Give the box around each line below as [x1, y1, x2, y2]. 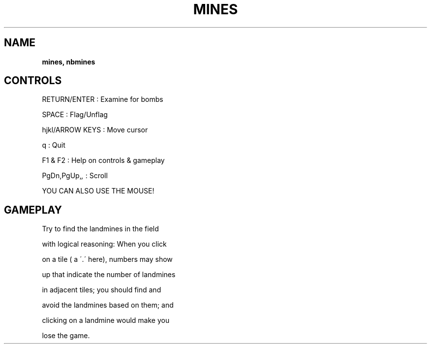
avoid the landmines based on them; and [42, 301, 174, 310]
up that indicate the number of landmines [42, 270, 176, 279]
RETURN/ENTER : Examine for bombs [42, 95, 163, 104]
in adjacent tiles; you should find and [42, 285, 161, 294]
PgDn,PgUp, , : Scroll [42, 171, 108, 180]
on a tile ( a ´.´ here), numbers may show [42, 255, 173, 264]
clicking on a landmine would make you [42, 316, 170, 325]
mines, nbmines [42, 57, 95, 66]
